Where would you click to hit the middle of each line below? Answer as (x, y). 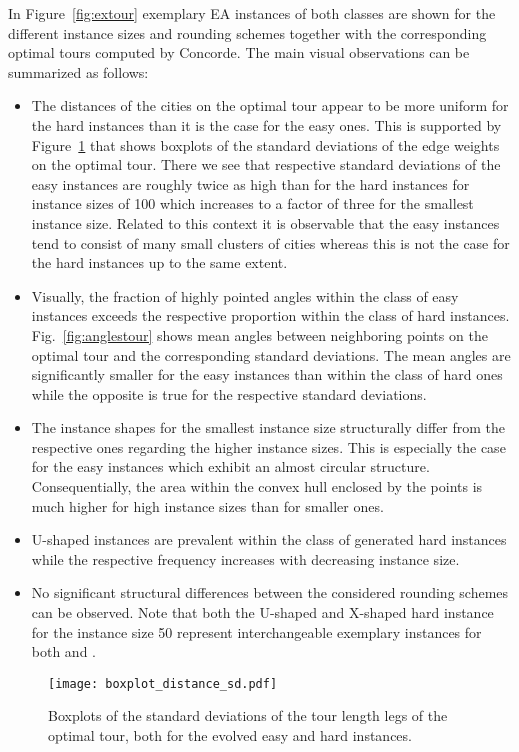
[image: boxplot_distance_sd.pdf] (163, 683)
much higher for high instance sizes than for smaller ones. (207, 505)
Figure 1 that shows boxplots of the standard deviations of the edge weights (265, 144)
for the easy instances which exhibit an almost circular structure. (230, 466)
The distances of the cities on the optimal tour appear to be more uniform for (270, 105)
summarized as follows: (78, 71)
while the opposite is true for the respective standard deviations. (229, 393)
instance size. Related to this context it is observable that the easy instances (265, 222)
